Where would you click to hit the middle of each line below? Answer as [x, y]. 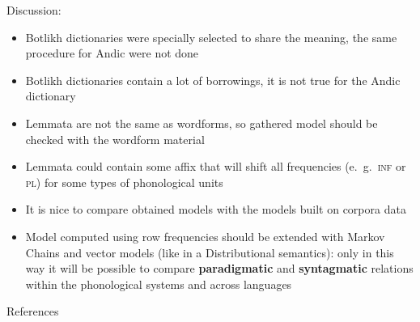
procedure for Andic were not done [112, 53]
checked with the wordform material [115, 139]
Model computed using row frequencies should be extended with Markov [205, 236]
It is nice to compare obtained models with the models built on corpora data [216, 209]
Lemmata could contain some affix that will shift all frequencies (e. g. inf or [216, 166]
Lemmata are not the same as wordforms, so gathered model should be [202, 123]
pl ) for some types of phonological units [124, 182]
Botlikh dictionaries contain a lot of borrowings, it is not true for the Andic [213, 80]
